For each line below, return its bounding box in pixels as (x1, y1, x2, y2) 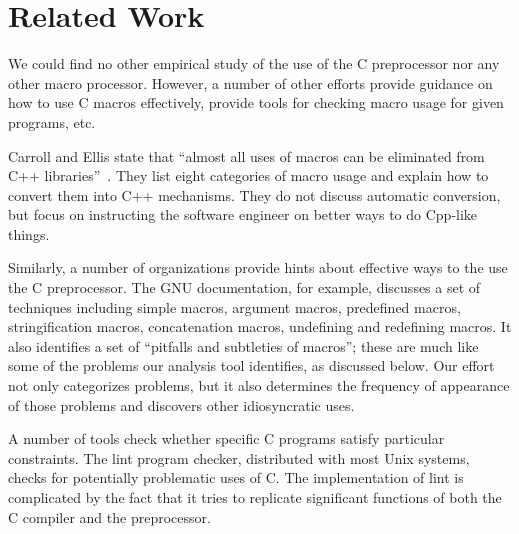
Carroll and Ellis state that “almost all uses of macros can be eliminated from (8, 145, 485, 166)
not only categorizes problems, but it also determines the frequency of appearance (8, 375, 510, 396)
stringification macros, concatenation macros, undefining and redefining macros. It (8, 316, 512, 337)
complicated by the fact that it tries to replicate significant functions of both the (8, 487, 502, 507)
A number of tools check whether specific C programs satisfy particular (8, 428, 445, 449)
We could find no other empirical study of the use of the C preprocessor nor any (8, 53, 500, 74)
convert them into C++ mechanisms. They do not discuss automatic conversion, (8, 184, 501, 205)
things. (8, 223, 50, 244)
